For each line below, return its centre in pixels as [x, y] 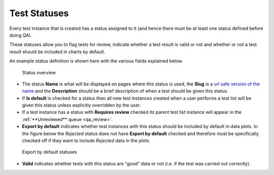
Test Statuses [39, 13]
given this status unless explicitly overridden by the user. [81, 105]
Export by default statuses [49, 152]
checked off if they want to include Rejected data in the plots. [86, 141]
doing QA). [21, 35]
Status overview [39, 72]
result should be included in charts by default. [57, 52]
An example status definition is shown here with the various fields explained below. [96, 61]
